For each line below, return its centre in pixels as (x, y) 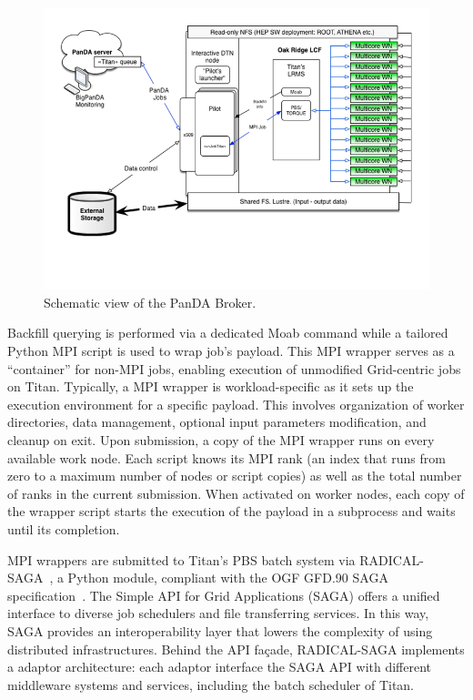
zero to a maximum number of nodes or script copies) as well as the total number (235, 476)
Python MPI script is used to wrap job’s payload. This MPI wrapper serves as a (231, 351)
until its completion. (64, 528)
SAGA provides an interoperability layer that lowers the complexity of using (220, 630)
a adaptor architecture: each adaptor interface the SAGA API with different (220, 667)
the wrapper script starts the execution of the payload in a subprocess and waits (231, 511)
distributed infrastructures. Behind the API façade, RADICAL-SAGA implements (236, 649)
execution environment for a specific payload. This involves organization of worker (236, 404)
